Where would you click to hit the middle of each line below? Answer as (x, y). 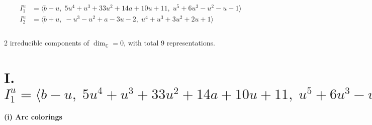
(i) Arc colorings (33, 117)
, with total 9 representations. (169, 43)
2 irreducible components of (47, 43)
